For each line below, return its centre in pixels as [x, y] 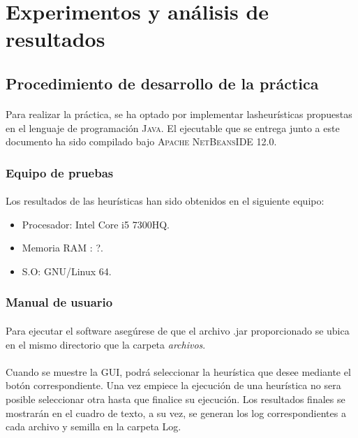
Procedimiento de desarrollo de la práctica [162, 83]
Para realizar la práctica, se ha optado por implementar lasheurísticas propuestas [179, 114]
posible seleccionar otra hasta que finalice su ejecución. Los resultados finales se [176, 399]
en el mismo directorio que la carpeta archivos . [106, 344]
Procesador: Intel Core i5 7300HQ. [96, 224]
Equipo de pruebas [60, 172]
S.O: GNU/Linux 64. [67, 271]
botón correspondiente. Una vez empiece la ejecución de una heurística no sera [173, 385]
